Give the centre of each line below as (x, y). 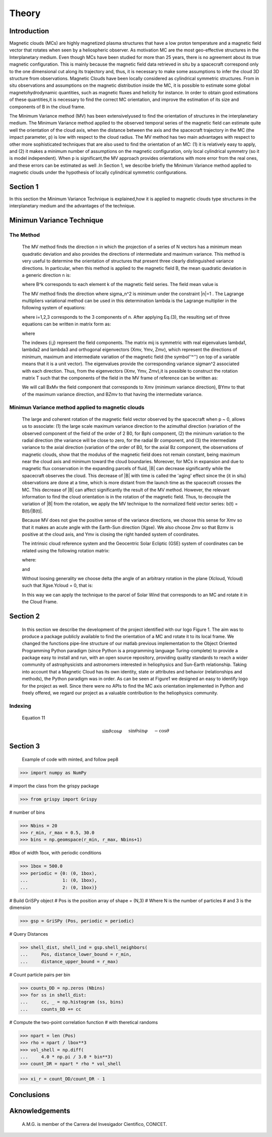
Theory (25, 13)
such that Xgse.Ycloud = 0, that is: (57, 586)
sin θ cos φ (112, 731)
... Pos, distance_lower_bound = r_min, (76, 954)
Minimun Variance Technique (56, 220)
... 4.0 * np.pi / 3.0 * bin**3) (66, 1057)
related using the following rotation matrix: (66, 550)
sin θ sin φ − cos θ (149, 731)
